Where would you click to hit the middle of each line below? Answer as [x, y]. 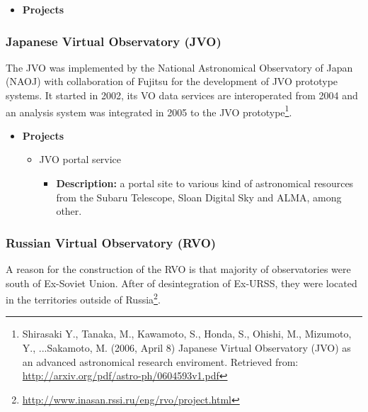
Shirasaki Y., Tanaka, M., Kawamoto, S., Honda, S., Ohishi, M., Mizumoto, [187, 334]
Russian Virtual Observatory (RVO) [111, 242]
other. [69, 211]
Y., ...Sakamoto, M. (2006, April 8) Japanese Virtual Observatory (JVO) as [186, 348]
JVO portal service [80, 159]
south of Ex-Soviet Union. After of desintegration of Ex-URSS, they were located [182, 283]
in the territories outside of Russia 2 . [83, 298]
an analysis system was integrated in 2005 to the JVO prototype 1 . [149, 111]
